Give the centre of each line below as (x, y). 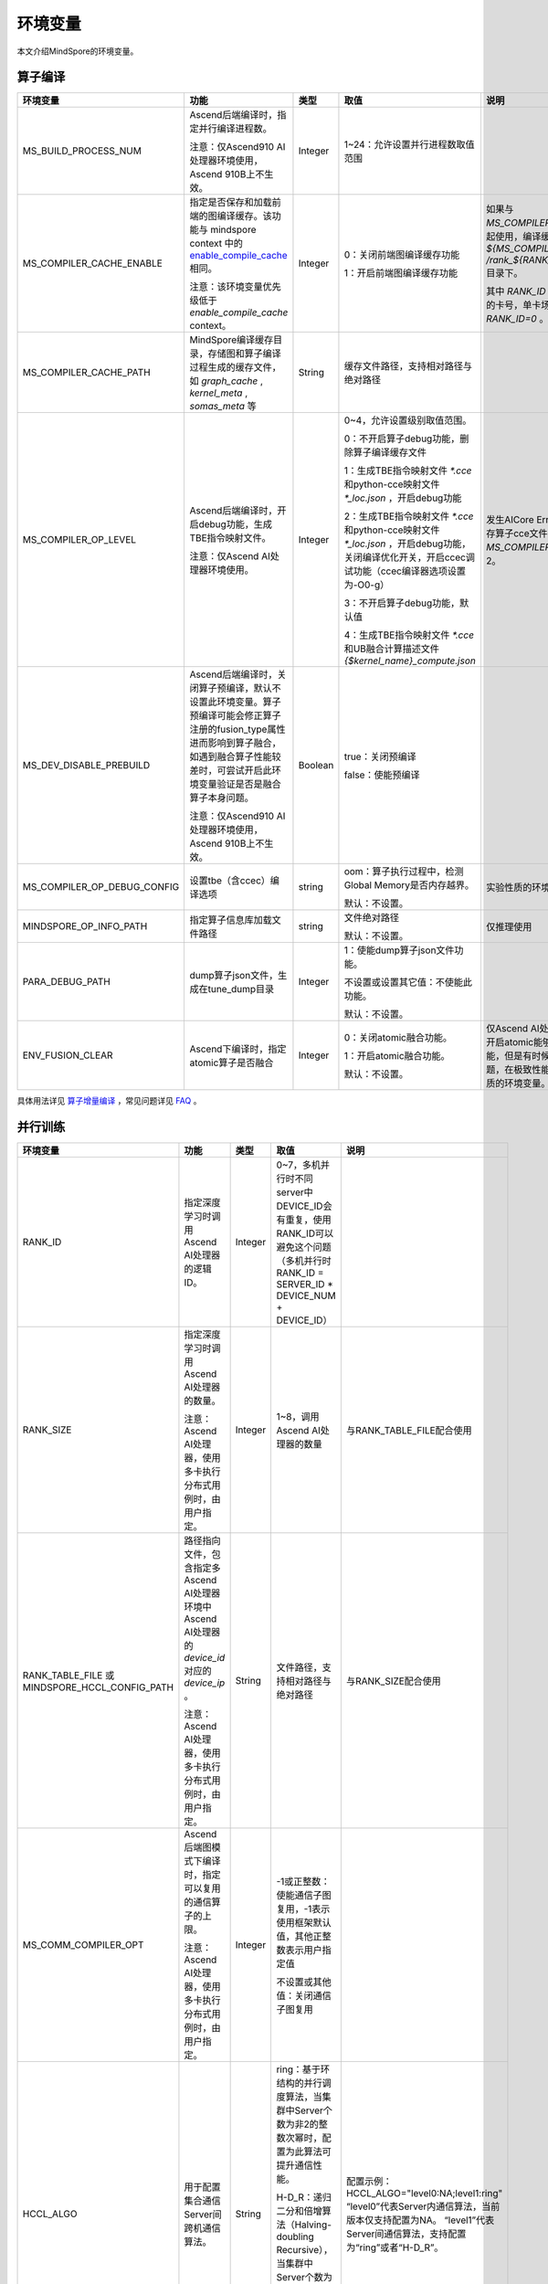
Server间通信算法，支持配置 (406, 2234)
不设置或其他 (304, 1983)
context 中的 (216, 244)
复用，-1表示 (303, 1909)
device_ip (205, 1683)
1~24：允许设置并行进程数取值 (409, 144)
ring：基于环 (303, 2069)
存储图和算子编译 (245, 354)
